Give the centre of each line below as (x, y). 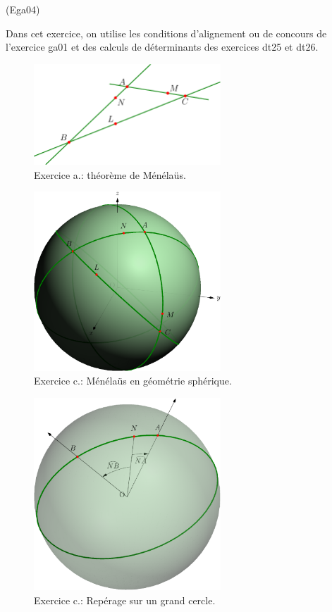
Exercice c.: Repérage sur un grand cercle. (125, 600)
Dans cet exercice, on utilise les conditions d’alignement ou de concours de (166, 33)
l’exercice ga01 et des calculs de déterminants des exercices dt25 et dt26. (162, 47)
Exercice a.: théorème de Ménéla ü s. (110, 174)
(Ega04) (23, 9)
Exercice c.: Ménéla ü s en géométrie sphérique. (133, 381)
